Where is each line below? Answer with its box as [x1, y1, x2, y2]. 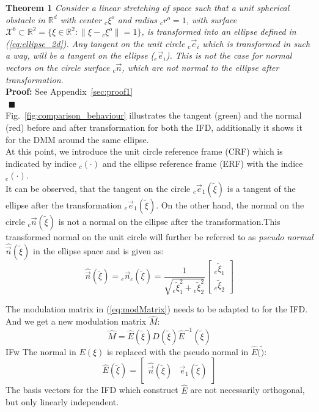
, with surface [186, 13, 237, 26]
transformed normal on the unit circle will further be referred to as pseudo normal [5, 230, 313, 243]
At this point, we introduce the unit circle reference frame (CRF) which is [5, 145, 283, 158]
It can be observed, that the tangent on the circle [5, 182, 191, 194]
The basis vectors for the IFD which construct [5, 383, 178, 396]
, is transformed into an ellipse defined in [141, 25, 296, 38]
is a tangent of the [227, 182, 296, 194]
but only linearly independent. [5, 395, 119, 408]
